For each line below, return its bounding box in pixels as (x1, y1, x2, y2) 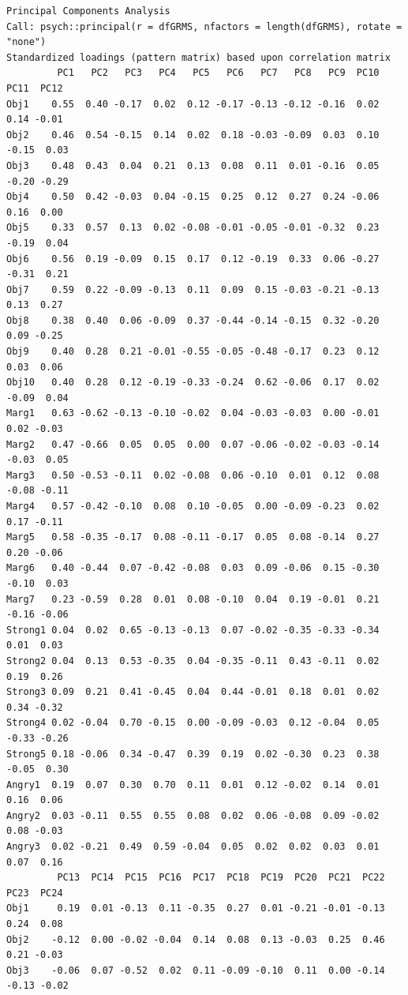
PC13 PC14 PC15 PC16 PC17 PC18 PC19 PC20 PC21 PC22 (57, 872, 385, 884)
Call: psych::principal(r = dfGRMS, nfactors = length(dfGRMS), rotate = (6, 21, 402, 32)
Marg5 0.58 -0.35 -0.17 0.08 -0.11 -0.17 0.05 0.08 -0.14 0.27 (6, 531, 380, 543)
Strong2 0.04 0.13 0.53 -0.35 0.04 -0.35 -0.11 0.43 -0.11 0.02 (6, 655, 380, 666)
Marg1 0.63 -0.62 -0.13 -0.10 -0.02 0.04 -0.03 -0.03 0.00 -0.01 (6, 407, 380, 419)
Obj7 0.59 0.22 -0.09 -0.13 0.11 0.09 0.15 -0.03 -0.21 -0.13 (6, 283, 380, 295)
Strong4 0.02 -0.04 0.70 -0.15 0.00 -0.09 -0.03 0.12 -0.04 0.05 (6, 717, 380, 729)
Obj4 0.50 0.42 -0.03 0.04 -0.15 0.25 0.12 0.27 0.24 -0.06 (6, 191, 380, 203)
